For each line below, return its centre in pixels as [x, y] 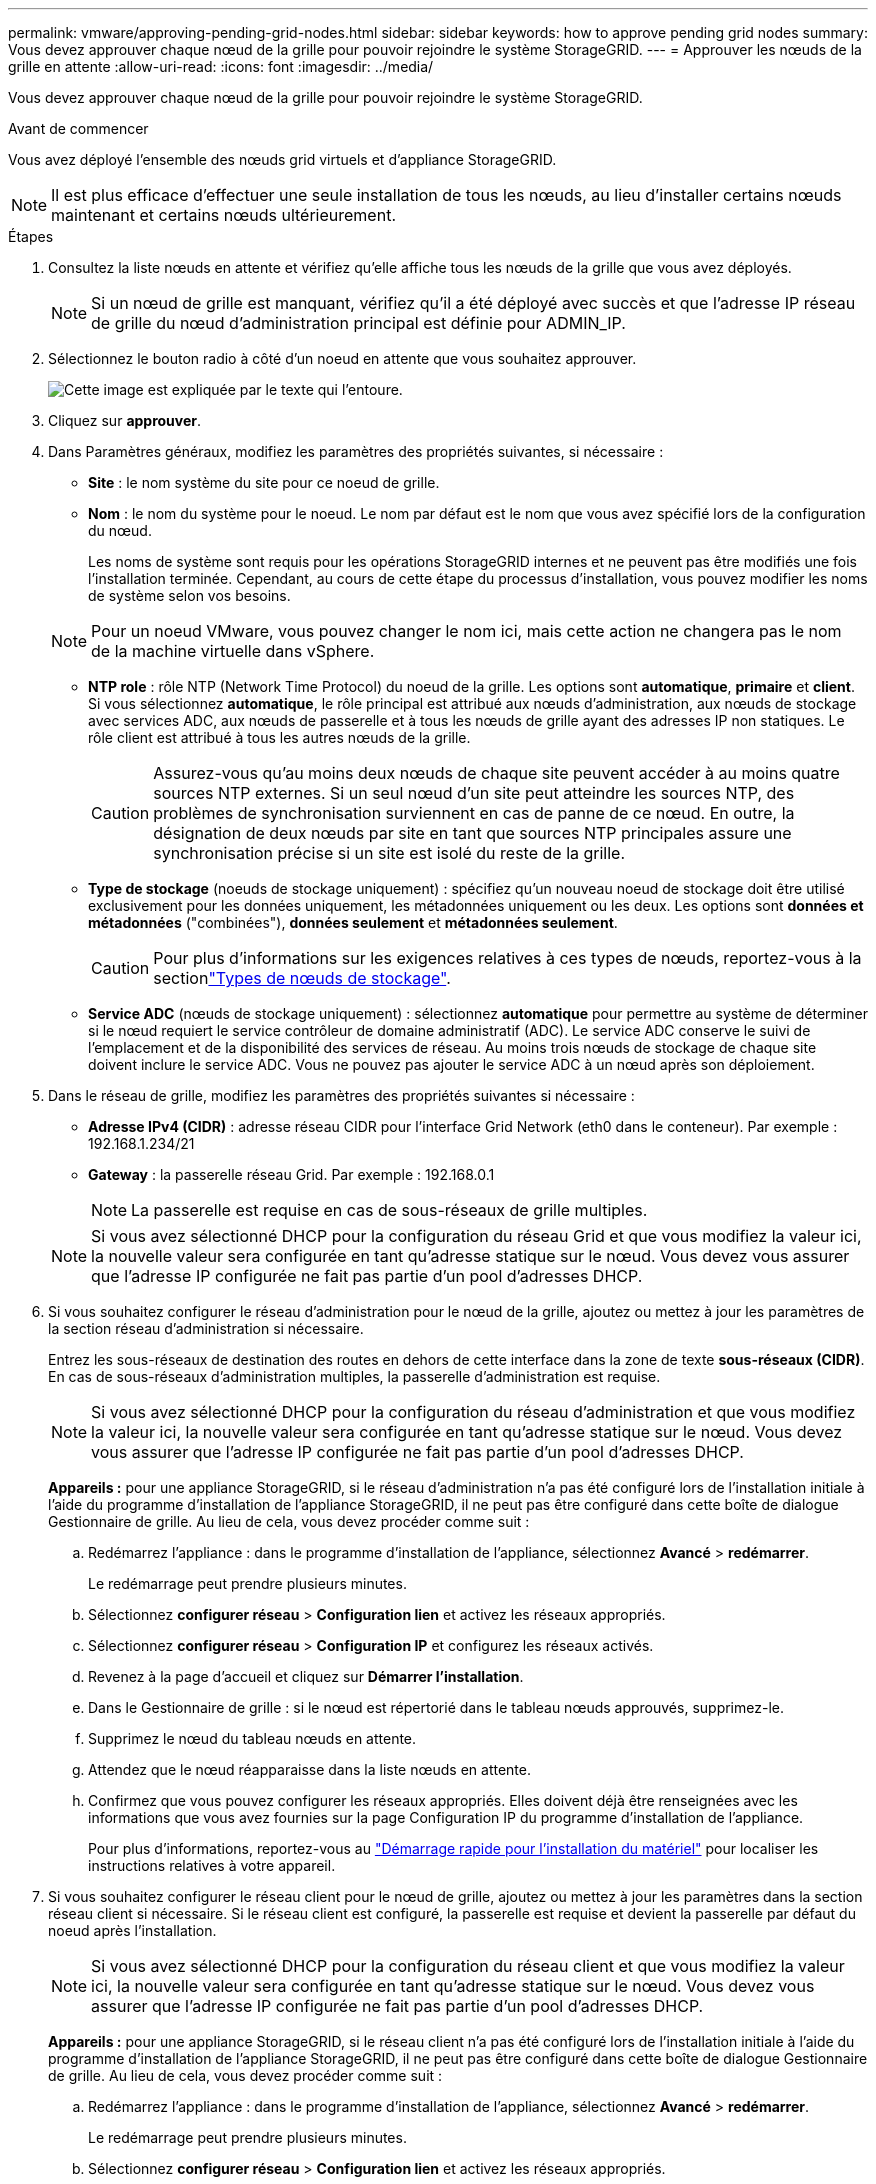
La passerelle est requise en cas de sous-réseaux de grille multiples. [389, 1210]
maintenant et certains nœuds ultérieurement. [223, 215]
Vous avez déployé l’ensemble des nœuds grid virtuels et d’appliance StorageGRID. [282, 159]
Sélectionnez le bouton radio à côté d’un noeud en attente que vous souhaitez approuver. [342, 358]
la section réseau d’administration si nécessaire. [206, 1328]
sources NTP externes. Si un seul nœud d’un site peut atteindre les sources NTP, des [474, 793]
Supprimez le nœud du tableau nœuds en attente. [252, 1738]
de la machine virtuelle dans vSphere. [233, 651]
